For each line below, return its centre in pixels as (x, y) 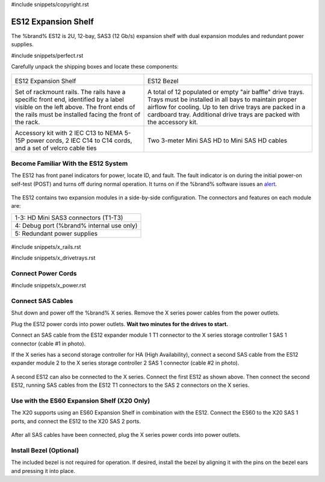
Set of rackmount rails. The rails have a (70, 92)
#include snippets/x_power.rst (49, 286)
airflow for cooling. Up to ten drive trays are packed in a (227, 107)
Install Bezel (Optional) (45, 450)
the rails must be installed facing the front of (78, 114)
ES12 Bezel (163, 81)
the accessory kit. (173, 122)
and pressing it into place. (43, 471)
